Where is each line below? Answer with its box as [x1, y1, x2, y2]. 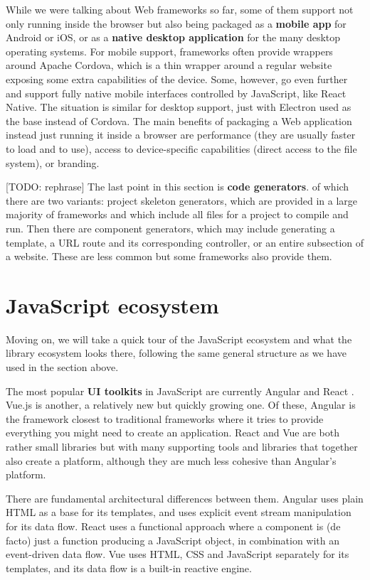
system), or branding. [6, 155, 100, 170]
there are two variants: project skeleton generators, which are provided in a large [6, 193, 358, 208]
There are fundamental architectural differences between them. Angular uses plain [6, 490, 364, 505]
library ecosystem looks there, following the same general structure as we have [6, 345, 347, 360]
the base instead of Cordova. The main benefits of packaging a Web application [6, 113, 352, 128]
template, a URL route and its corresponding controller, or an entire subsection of [6, 235, 364, 249]
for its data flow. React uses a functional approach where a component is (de [6, 518, 341, 533]
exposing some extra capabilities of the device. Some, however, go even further [6, 71, 348, 86]
